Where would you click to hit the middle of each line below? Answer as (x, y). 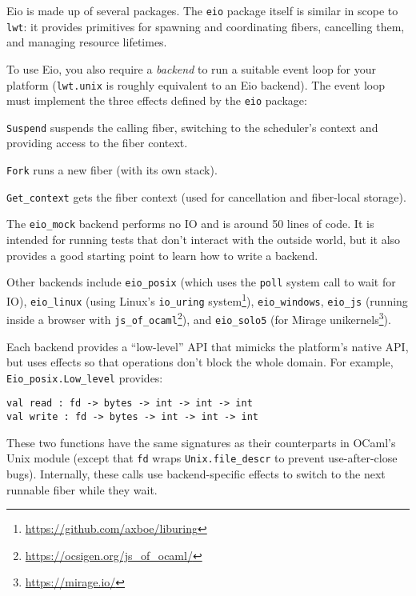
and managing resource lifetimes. (87, 42)
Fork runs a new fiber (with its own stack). (112, 170)
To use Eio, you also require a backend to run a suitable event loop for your (192, 68)
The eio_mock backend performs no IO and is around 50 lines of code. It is (190, 224)
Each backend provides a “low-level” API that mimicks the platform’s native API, (208, 346)
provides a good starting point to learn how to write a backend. (162, 255)
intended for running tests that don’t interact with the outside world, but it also (204, 240)
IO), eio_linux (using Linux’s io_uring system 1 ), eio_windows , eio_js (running (207, 299)
